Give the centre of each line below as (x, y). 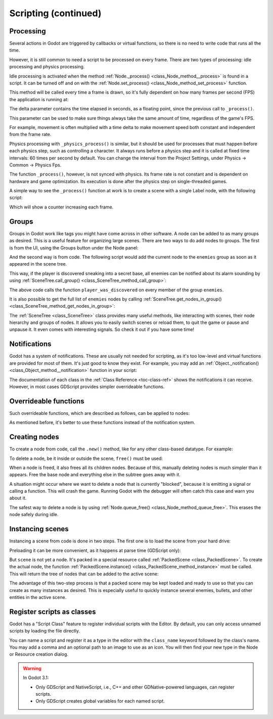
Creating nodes (34, 437)
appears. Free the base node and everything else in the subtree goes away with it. (95, 475)
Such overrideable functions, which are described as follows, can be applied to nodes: (99, 413)
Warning (32, 668)
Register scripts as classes (53, 611)
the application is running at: (39, 99)
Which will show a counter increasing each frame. (61, 207)
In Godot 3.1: (36, 678)
